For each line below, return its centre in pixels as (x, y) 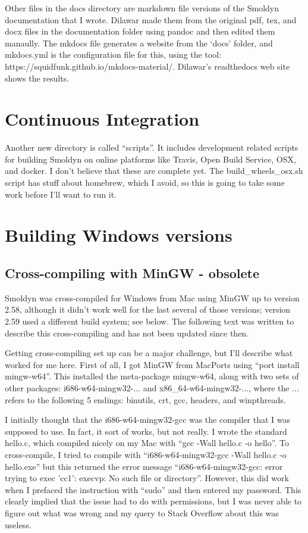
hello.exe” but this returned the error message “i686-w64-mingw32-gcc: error (144, 466)
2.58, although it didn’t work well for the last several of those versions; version (148, 309)
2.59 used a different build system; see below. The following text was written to (150, 321)
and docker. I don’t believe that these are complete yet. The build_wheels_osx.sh (154, 171)
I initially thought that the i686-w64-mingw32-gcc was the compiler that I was (148, 420)
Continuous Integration (102, 119)
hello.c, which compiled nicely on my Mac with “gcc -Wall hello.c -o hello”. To (147, 443)
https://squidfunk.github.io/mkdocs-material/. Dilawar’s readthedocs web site (147, 66)
